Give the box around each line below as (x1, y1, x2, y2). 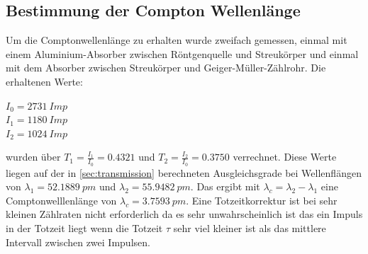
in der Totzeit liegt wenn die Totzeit (6, 220, 163, 235)
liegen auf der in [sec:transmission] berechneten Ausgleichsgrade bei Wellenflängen (6, 165, 362, 180)
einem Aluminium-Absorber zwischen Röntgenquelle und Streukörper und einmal (6, 46, 359, 61)
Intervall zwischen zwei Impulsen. (6, 234, 150, 249)
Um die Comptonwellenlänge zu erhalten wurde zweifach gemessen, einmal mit (6, 33, 347, 47)
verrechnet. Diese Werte (233, 149, 337, 164)
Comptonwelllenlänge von (6, 192, 117, 207)
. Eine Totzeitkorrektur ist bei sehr (186, 192, 338, 207)
